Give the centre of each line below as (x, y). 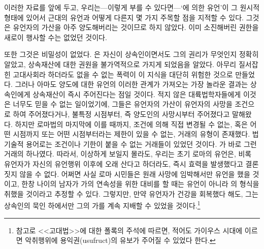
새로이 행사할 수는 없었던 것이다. (56, 37)
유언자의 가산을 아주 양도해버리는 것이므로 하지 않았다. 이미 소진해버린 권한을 (136, 27)
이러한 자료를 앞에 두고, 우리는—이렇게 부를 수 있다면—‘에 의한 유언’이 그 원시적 (132, 7)
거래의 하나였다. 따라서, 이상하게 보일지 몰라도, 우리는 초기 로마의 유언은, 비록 (128, 154)
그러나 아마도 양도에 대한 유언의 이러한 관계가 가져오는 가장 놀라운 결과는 (131, 84)
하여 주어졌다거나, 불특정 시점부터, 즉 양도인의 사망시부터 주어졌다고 (121, 114)
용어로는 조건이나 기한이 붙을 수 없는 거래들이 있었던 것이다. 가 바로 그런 (141, 144)
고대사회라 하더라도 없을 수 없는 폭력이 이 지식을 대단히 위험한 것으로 (123, 74)
